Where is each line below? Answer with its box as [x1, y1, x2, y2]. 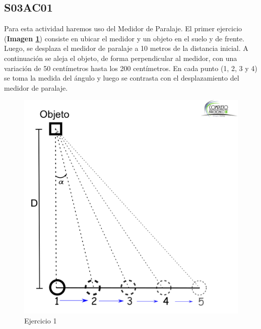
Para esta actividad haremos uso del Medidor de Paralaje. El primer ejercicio [4, 23, 242, 34]
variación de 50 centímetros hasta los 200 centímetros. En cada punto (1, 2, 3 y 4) [4, 62, 257, 73]
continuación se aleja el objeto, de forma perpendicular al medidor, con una [4, 52, 237, 63]
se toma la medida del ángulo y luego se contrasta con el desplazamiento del [4, 73, 239, 83]
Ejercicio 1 [24, 315, 57, 325]
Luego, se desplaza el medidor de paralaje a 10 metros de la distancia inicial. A [4, 43, 248, 53]
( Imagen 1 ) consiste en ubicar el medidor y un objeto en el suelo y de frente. [4, 33, 244, 43]
